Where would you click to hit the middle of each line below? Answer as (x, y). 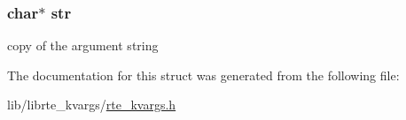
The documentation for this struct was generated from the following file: (203, 75)
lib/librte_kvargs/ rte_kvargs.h (92, 105)
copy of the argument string (83, 45)
